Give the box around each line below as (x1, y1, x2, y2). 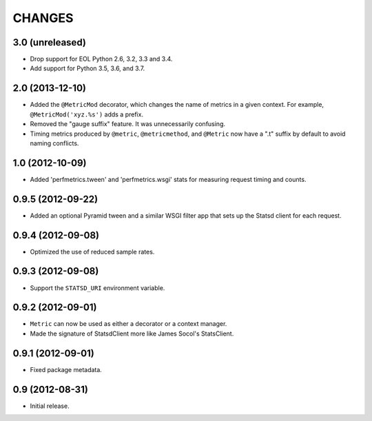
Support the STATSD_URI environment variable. (30, 283, 165, 292)
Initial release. (30, 402, 70, 410)
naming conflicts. (30, 138, 79, 147)
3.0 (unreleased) (12, 37, 86, 48)
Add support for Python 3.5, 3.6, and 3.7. (30, 64, 145, 72)
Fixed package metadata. (30, 365, 103, 373)
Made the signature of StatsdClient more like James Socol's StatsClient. (30, 329, 234, 338)
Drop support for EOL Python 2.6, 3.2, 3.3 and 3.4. (30, 55, 173, 63)
